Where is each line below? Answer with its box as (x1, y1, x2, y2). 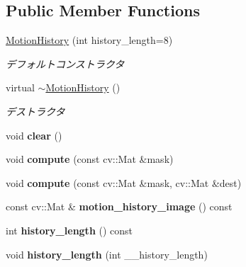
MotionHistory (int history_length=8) (6, 33, 173, 47)
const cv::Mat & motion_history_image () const (6, 199, 233, 214)
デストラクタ (6, 103, 65, 118)
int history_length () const (6, 222, 133, 237)
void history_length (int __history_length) (6, 246, 208, 261)
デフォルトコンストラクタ (6, 56, 125, 71)
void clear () (6, 127, 62, 142)
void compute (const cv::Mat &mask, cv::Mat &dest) (6, 175, 242, 190)
